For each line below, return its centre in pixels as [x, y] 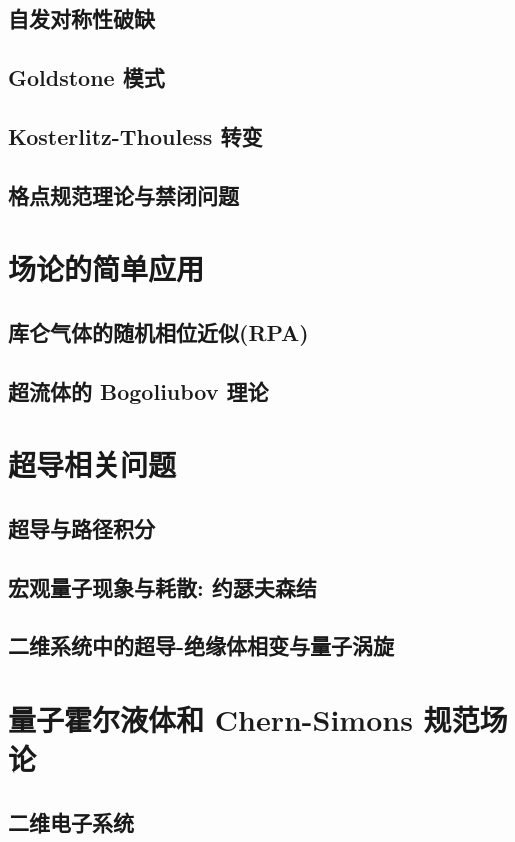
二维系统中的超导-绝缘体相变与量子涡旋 [201, 645]
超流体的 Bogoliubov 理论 [138, 390]
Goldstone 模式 [86, 77]
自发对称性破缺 [81, 18]
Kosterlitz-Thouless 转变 [135, 135]
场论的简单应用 [106, 268]
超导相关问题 [92, 464]
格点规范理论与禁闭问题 [123, 194]
